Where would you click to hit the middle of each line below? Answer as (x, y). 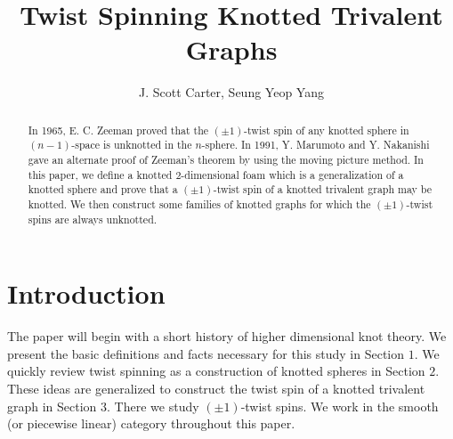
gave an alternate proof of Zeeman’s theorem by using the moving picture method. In (226, 160)
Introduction (86, 293)
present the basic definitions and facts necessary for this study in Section (206, 353)
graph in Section (52, 406)
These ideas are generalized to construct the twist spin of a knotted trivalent (216, 389)
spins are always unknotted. (93, 219)
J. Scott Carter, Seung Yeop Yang (231, 92)
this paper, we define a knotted (100, 174)
